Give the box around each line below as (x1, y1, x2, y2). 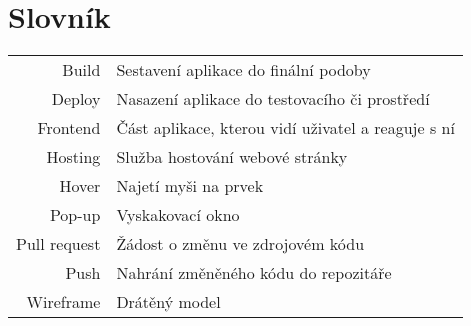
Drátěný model (116, 290, 221, 314)
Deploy (51, 87, 101, 111)
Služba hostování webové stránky (116, 145, 348, 169)
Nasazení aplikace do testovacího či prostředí (116, 87, 430, 111)
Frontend (37, 116, 101, 140)
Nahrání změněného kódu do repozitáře (116, 261, 392, 285)
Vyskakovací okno (116, 203, 240, 227)
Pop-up (49, 203, 101, 227)
